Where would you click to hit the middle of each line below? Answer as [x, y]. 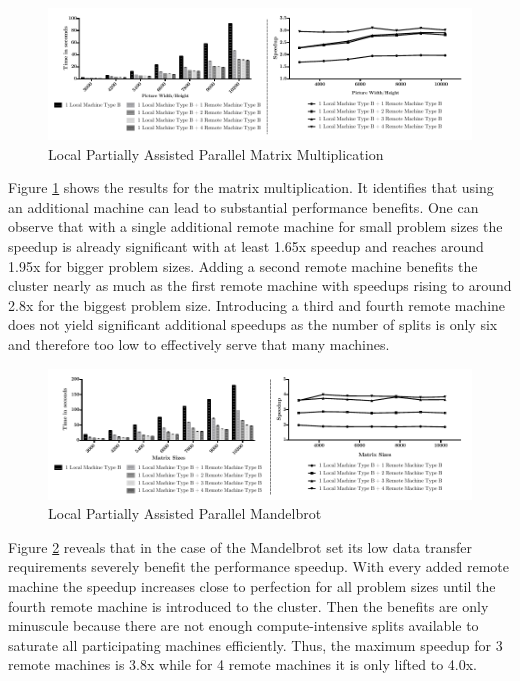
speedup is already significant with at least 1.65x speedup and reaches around [246, 246]
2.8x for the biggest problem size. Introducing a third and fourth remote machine [257, 304]
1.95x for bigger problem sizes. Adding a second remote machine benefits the [243, 265]
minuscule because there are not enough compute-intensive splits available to [243, 625]
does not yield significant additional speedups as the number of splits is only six [253, 324]
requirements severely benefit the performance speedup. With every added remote [258, 566]
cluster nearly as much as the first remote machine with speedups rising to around [260, 285]
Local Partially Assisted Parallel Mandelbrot [185, 513]
